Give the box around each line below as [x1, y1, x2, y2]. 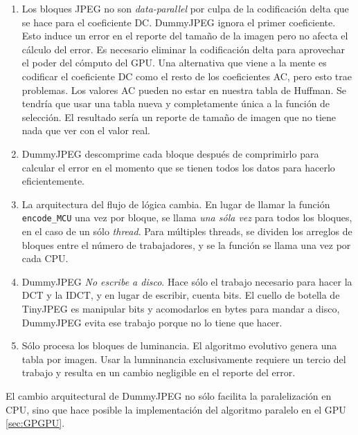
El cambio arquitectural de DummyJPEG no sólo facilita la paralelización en [6, 388, 332, 402]
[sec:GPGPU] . [6, 416, 65, 430]
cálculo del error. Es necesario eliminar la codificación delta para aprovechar [21, 41, 345, 56]
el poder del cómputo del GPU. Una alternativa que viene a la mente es [21, 55, 327, 70]
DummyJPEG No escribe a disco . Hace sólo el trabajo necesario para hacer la [21, 274, 352, 288]
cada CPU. [21, 251, 69, 266]
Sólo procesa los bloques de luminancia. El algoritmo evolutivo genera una [21, 338, 337, 353]
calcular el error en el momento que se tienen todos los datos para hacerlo [21, 160, 335, 174]
